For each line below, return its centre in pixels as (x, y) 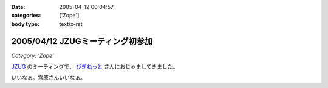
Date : (18, 7)
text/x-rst (71, 24)
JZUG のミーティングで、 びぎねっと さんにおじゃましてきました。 (95, 67)
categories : (26, 16)
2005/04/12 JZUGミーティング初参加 (82, 41)
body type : (25, 24)
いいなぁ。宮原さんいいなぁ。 (49, 78)
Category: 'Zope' (32, 55)
